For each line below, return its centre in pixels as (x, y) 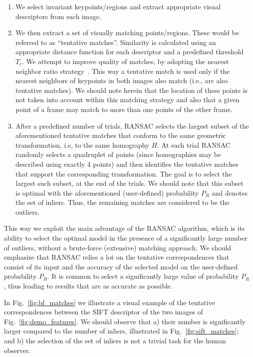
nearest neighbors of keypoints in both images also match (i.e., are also (122, 80)
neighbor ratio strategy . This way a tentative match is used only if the (123, 71)
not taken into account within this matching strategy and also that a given (127, 100)
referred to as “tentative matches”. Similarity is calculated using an (116, 42)
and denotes (230, 192)
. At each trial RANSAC (194, 145)
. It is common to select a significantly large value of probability (143, 276)
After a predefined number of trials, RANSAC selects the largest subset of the (132, 125)
